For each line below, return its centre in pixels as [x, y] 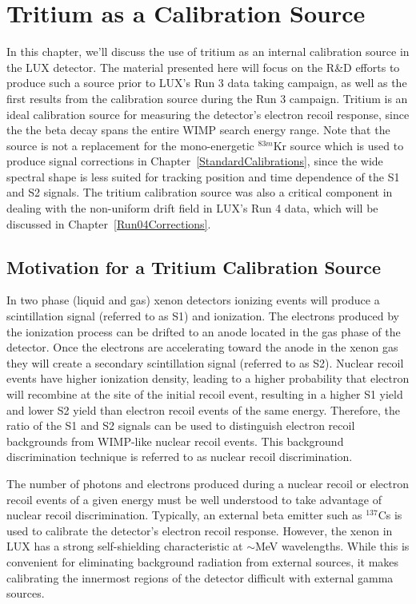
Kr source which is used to [338, 145]
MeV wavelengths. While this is [332, 546]
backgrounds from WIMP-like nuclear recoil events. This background [175, 441]
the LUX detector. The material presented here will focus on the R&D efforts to [203, 67]
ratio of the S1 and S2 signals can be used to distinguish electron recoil [181, 425]
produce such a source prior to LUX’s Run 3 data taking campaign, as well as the [207, 83]
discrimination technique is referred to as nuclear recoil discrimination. [180, 457]
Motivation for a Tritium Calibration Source [194, 266]
